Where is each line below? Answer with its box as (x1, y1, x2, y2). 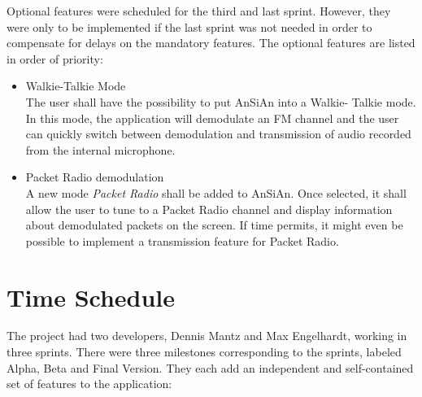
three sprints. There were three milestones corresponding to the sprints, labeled (7, 343, 402, 360)
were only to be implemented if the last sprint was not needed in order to (7, 18, 372, 35)
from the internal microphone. (25, 141, 176, 158)
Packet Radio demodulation (25, 168, 164, 185)
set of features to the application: (7, 375, 172, 392)
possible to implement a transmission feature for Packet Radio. (25, 232, 339, 249)
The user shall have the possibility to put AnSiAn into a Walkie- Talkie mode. (25, 93, 416, 110)
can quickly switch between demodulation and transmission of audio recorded (25, 125, 411, 142)
